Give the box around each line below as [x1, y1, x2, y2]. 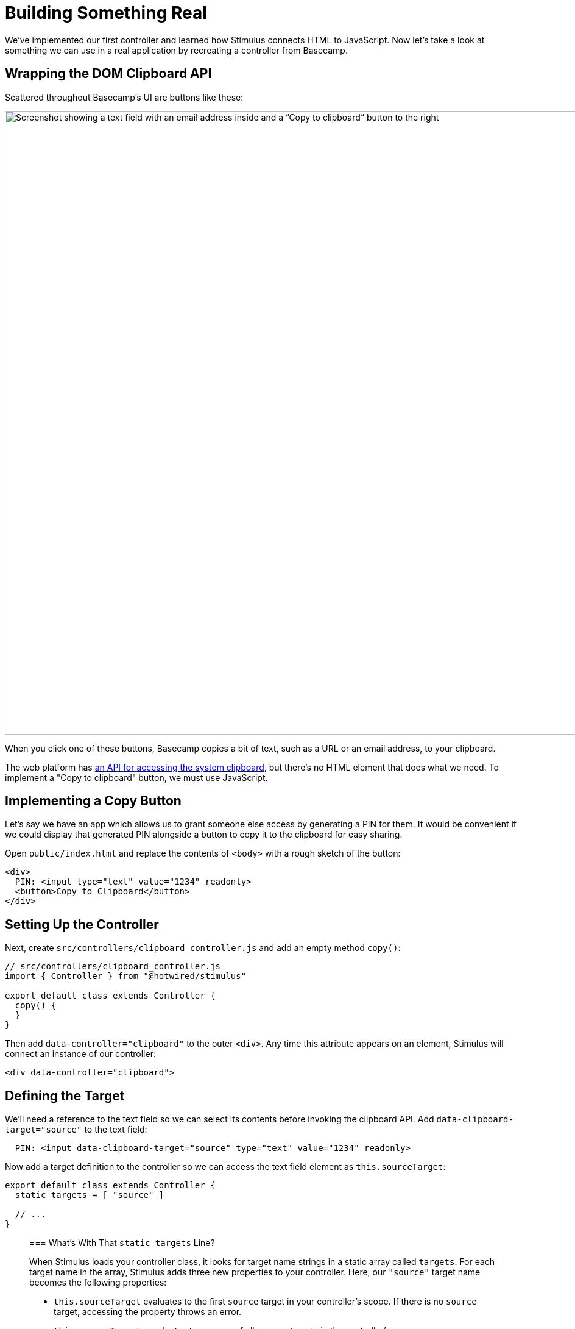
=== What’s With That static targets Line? [29, 1238, 215, 1249]
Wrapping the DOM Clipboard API [5, 66, 212, 82]
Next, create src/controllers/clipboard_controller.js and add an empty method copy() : [5, 942, 401, 953]
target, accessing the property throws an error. [54, 1306, 242, 1317]
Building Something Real [5, 2, 207, 23]
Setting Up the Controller [5, 916, 159, 932]
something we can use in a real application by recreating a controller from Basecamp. [5, 45, 348, 55]
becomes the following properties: [29, 1277, 167, 1288]
